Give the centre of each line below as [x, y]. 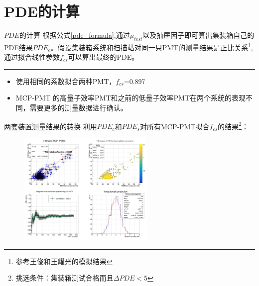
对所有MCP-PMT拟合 [175, 126]
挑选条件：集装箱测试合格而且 [65, 278]
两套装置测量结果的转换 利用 [51, 126]
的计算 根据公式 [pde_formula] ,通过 [74, 35]
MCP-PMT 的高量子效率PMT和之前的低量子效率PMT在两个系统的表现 [131, 98]
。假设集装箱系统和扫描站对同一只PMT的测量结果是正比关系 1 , [152, 46]
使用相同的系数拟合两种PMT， [66, 81]
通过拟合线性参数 [32, 57]
